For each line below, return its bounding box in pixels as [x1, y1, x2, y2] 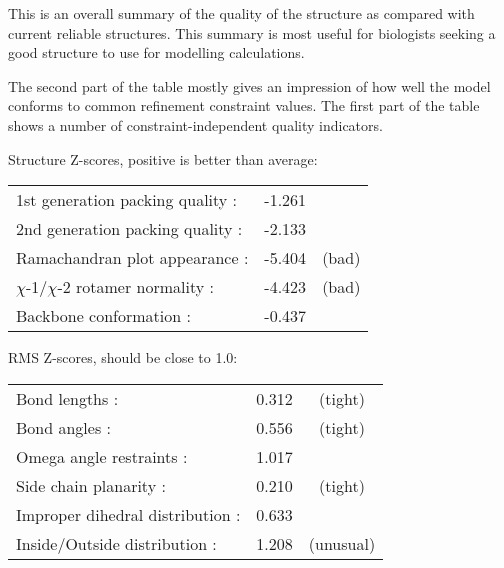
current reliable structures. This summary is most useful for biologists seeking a [8, 22, 496, 43]
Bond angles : [16, 415, 111, 439]
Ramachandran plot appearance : [16, 246, 249, 270]
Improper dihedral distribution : [16, 502, 241, 526]
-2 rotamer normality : [57, 275, 214, 299]
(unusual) [308, 531, 376, 555]
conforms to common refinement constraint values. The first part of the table [8, 95, 480, 116]
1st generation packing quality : [16, 188, 238, 212]
